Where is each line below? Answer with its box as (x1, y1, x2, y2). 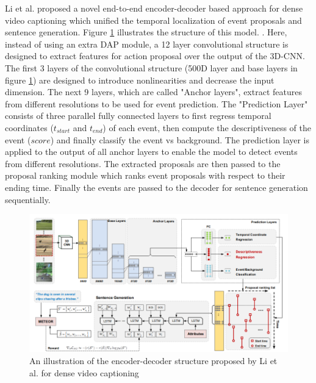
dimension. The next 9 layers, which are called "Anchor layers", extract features (5, 85, 302, 98)
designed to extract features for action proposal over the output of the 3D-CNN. (5, 49, 305, 62)
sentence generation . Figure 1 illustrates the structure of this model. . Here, (5, 26, 287, 38)
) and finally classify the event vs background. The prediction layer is (50, 133, 310, 146)
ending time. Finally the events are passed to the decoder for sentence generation (5, 181, 308, 193)
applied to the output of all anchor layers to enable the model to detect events (5, 145, 298, 158)
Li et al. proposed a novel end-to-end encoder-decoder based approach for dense (5, 2, 303, 14)
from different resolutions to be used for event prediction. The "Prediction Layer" (5, 97, 308, 110)
